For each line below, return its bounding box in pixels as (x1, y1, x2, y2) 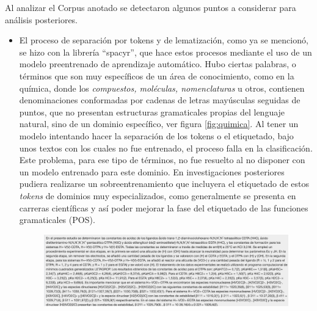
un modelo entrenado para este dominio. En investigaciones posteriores (19, 165, 285, 178)
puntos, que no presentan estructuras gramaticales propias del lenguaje (19, 105, 285, 118)
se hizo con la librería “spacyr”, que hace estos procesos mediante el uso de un (19, 45, 312, 58)
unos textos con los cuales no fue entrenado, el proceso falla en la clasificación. (19, 141, 313, 154)
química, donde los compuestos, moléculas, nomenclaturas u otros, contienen (19, 81, 305, 94)
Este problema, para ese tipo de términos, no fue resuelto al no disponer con (19, 153, 305, 166)
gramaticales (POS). (19, 213, 95, 226)
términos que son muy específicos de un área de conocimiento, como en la (19, 69, 294, 82)
